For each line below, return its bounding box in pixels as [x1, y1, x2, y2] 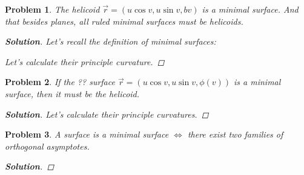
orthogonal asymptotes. [5, 139, 90, 152]
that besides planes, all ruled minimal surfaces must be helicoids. [5, 14, 243, 27]
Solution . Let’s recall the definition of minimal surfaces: [5, 35, 216, 48]
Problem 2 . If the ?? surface [5, 75, 115, 88]
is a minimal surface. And [202, 3, 299, 15]
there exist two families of [187, 128, 283, 141]
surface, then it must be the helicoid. [5, 87, 140, 100]
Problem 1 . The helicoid [5, 3, 100, 15]
